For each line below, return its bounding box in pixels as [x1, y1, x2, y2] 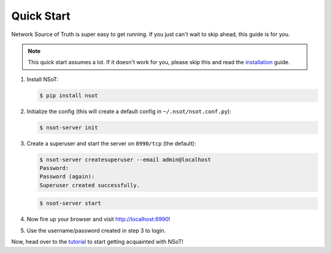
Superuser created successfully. [39, 182, 140, 189]
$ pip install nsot [39, 92, 98, 99]
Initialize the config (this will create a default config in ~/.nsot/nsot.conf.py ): [26, 108, 232, 115]
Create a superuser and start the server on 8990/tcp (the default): [26, 139, 196, 147]
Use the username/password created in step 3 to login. [26, 227, 166, 234]
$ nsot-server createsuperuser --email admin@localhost [39, 156, 211, 163]
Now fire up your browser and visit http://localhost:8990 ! [26, 216, 171, 223]
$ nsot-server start [39, 200, 101, 207]
